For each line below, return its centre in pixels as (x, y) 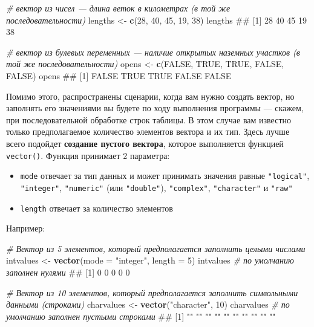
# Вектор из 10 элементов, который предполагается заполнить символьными (152, 292)
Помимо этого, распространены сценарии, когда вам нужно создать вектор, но (150, 96)
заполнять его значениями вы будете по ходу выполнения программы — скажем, (155, 108)
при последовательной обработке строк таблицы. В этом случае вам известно (149, 119)
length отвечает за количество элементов (96, 208)
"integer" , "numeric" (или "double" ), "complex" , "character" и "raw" (156, 187)
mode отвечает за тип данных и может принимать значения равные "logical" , (165, 176)
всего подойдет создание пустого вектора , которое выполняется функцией (145, 143)
